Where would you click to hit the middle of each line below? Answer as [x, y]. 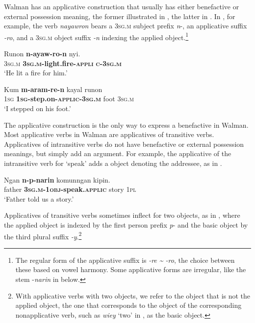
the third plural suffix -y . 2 [43, 235]
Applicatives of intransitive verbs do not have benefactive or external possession [124, 144]
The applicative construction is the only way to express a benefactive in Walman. [126, 125]
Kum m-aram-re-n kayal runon [53, 89]
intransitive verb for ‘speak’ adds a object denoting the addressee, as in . [113, 163]
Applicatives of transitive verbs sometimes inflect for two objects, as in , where [122, 215]
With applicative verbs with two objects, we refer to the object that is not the [133, 295]
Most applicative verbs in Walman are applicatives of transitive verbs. [109, 134]
